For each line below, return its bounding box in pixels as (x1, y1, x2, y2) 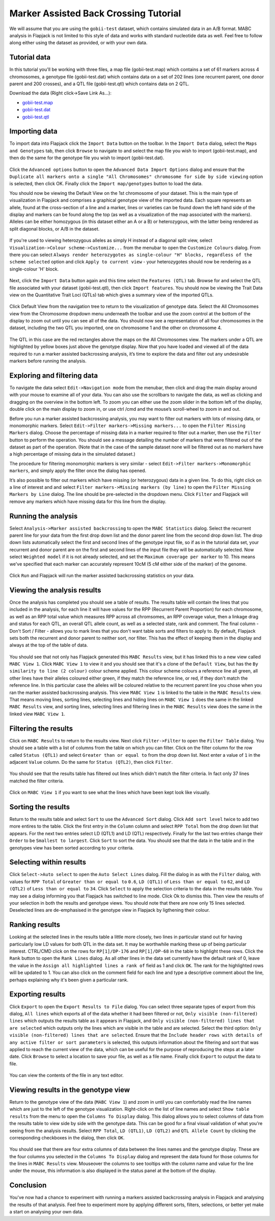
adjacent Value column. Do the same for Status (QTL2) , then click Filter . (9, 759, 173, 765)
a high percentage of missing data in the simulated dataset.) (9, 451, 136, 457)
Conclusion (9, 1181, 47, 1190)
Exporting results (9, 990, 66, 999)
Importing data (9, 127, 58, 136)
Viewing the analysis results (9, 586, 101, 594)
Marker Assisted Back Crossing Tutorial (9, 8, 181, 19)
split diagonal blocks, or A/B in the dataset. (9, 226, 100, 232)
